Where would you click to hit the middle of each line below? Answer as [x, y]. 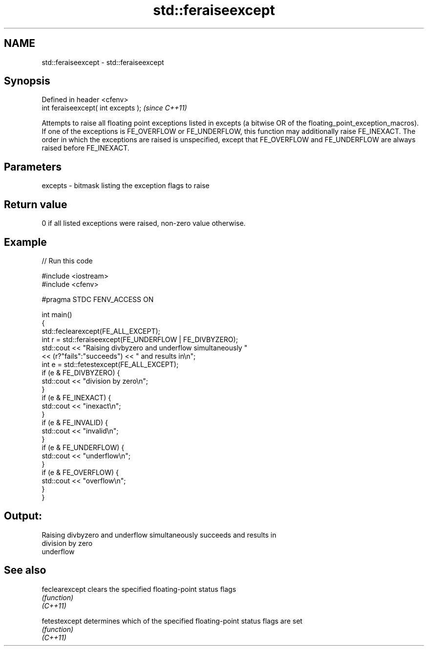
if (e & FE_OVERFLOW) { [80, 472]
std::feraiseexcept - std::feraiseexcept [103, 62]
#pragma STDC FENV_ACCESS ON [98, 299]
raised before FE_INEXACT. [86, 148]
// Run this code [67, 260]
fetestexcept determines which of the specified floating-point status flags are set [172, 621]
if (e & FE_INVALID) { [75, 422]
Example [25, 242]
